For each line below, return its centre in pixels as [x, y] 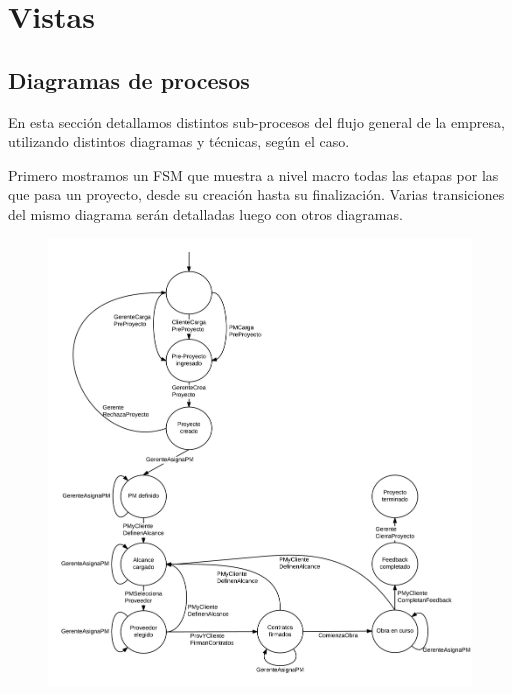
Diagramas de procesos [129, 79]
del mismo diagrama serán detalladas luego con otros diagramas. [205, 213]
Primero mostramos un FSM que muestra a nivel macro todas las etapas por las [253, 174]
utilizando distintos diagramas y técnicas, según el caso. [179, 141]
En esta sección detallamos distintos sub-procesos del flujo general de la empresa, [256, 121]
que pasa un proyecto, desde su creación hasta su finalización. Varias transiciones [256, 194]
